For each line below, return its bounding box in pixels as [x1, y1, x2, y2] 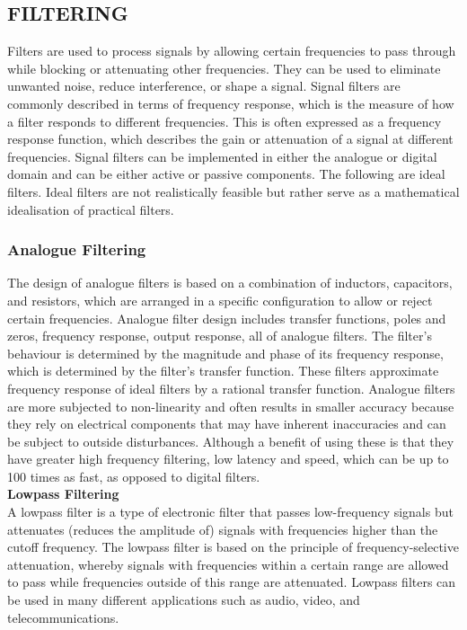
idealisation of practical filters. [7, 200, 174, 218]
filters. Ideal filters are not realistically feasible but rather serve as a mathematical [7, 182, 460, 200]
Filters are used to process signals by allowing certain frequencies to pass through [7, 41, 456, 60]
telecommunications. [7, 608, 119, 626]
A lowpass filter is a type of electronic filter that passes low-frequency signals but [7, 502, 454, 521]
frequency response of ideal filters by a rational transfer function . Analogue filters [7, 378, 455, 397]
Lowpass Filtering [7, 484, 119, 503]
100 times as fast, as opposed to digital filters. [7, 466, 260, 485]
